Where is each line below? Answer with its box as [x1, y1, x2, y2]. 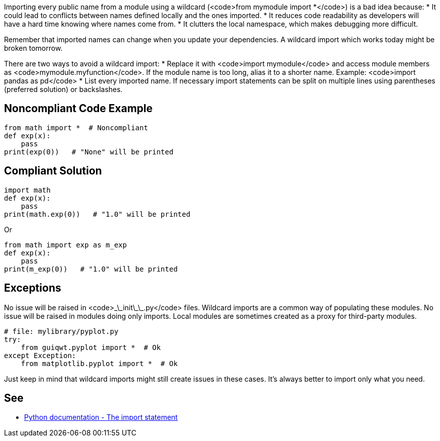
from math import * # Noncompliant [4, 123, 148, 132]
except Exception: [4, 351, 76, 360]
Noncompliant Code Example [4, 102, 153, 115]
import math [4, 186, 51, 194]
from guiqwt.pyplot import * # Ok [21, 343, 161, 351]
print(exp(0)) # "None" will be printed [4, 147, 174, 156]
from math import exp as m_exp [4, 240, 127, 249]
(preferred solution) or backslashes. [4, 85, 123, 94]
